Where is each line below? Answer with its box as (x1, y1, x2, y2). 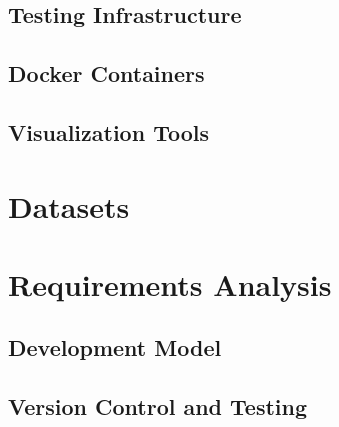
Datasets (8, 185, 130, 226)
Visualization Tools (8, 116, 209, 147)
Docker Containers (8, 58, 205, 89)
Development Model (8, 332, 222, 363)
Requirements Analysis (8, 263, 332, 304)
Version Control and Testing (8, 391, 308, 422)
